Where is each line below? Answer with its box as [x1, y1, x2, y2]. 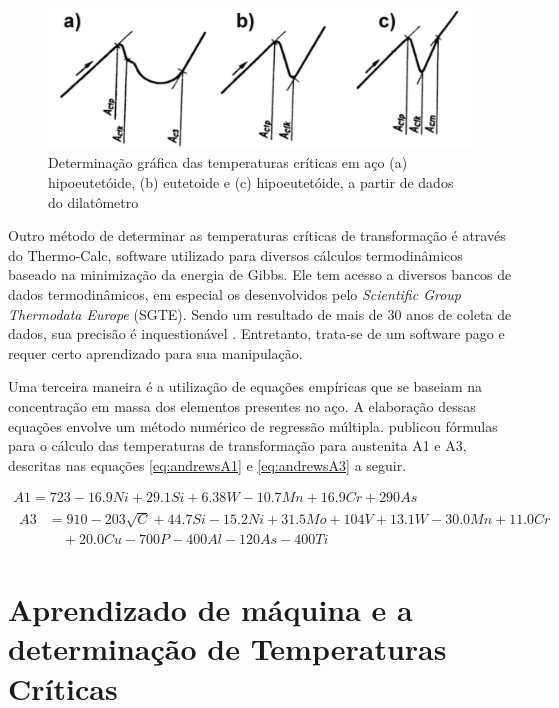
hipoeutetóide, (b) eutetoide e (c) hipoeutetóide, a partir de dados [48, 171, 454, 192]
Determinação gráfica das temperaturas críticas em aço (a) [48, 152, 408, 173]
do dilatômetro [48, 191, 139, 212]
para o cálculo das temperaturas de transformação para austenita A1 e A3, [8, 435, 467, 456]
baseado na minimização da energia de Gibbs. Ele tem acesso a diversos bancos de [8, 264, 512, 285]
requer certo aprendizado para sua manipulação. [8, 342, 303, 363]
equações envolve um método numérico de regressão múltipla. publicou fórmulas [8, 415, 498, 436]
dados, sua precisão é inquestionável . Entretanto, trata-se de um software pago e [8, 323, 505, 344]
